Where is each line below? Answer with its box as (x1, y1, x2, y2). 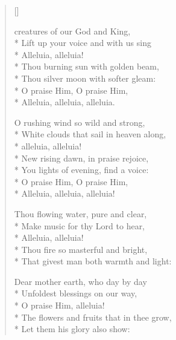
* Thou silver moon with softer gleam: (14, 71, 156, 84)
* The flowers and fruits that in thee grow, (14, 310, 172, 323)
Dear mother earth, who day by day (14, 275, 147, 287)
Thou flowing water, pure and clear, (14, 207, 147, 220)
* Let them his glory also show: (14, 322, 130, 335)
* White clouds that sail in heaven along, (14, 128, 166, 140)
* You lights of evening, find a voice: (14, 163, 149, 176)
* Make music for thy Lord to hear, (14, 219, 145, 232)
